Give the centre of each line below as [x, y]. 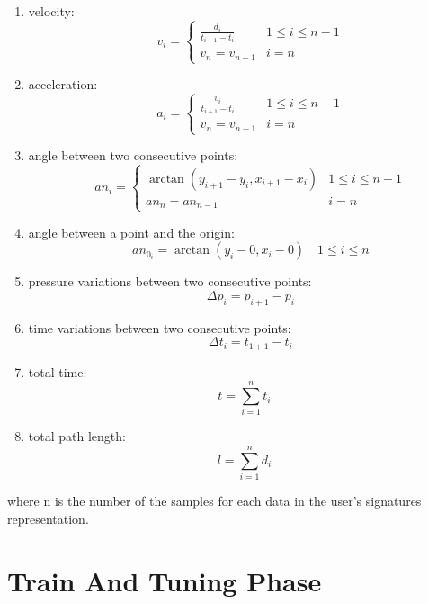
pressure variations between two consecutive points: [170, 281]
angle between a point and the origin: [131, 232]
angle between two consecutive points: [133, 155]
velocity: [51, 11]
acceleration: [63, 84]
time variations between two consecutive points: [160, 327]
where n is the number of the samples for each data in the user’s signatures [214, 501]
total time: [58, 371]
